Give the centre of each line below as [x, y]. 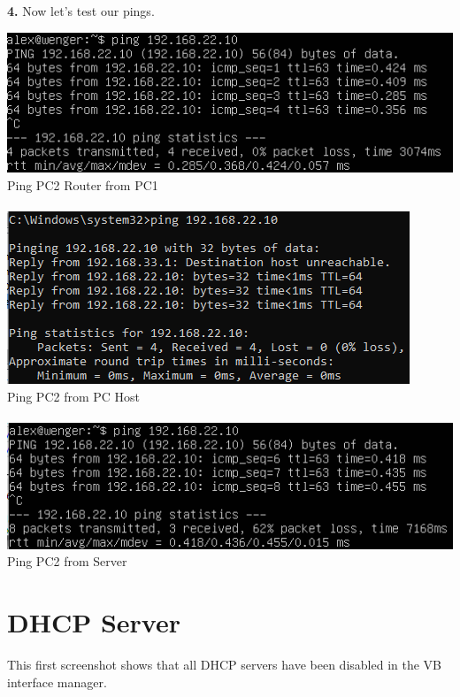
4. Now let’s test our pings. [81, 11]
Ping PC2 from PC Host [74, 396]
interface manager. [57, 682]
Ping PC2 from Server [67, 561]
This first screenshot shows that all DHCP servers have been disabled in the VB [224, 664]
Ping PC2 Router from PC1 [83, 184]
